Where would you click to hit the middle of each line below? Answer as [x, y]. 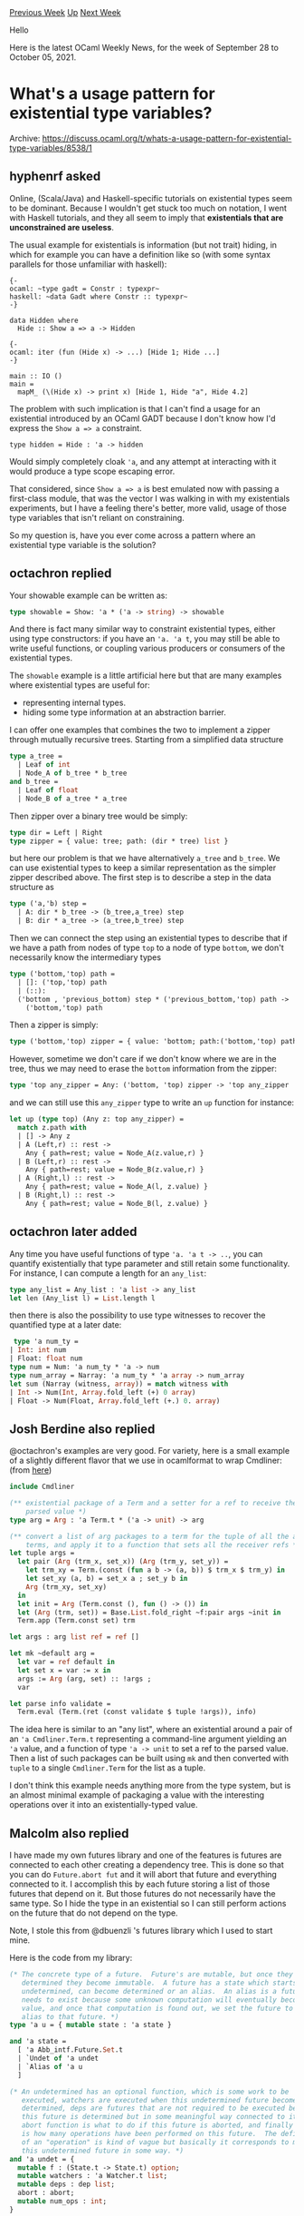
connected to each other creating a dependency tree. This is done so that [147, 1865]
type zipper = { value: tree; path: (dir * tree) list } [119, 841]
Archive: [25, 138]
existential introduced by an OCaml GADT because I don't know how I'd [142, 418]
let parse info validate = [60, 1703]
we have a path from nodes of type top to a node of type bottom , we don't [147, 948]
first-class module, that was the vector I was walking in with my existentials [150, 498]
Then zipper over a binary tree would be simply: [99, 816]
